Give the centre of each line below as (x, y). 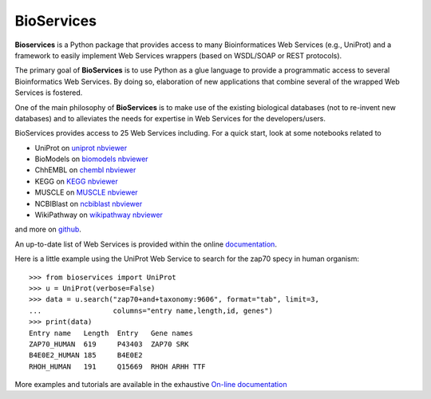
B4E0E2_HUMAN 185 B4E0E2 (86, 356)
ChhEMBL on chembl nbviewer (85, 170)
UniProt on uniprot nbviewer (81, 148)
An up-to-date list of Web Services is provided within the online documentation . (146, 244)
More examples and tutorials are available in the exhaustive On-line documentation (151, 385)
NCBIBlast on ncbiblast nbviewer (89, 203)
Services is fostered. (49, 93)
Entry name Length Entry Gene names (111, 333)
